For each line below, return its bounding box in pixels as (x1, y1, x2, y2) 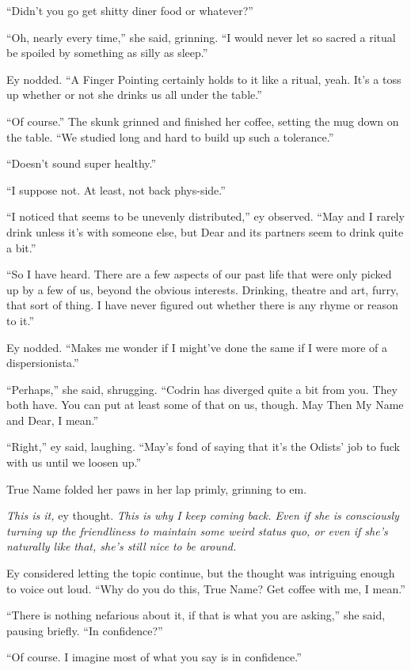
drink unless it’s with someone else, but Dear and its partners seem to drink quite (6, 223, 404, 240)
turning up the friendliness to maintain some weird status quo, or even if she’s (6, 522, 388, 539)
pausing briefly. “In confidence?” (6, 622, 163, 638)
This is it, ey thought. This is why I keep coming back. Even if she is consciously (6, 507, 399, 524)
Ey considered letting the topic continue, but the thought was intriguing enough (6, 565, 395, 581)
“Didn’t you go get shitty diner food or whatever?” (6, 2, 253, 18)
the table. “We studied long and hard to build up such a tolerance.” (6, 128, 334, 145)
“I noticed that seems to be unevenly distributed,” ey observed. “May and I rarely (6, 208, 405, 225)
